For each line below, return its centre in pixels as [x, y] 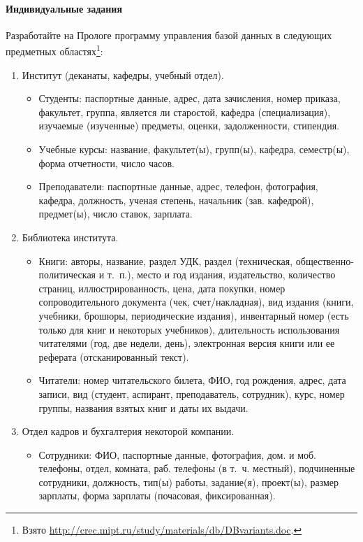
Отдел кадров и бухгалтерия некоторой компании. [128, 431]
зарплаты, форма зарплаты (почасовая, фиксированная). [157, 495]
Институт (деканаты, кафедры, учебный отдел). [123, 74]
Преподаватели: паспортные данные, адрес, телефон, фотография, [178, 186]
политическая [67, 274]
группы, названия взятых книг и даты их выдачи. [143, 407]
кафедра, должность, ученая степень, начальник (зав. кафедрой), [176, 200]
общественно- [325, 261]
